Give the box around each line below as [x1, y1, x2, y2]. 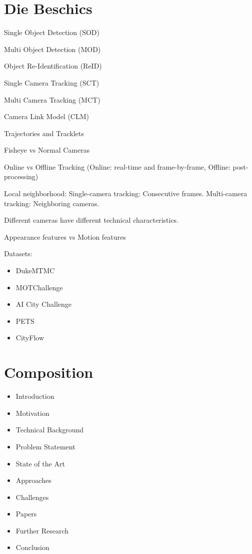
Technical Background [15, 424, 83, 435]
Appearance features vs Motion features [4, 231, 126, 242]
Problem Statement [15, 441, 75, 451]
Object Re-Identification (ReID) [4, 61, 102, 71]
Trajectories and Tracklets [4, 128, 84, 138]
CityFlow [15, 332, 44, 343]
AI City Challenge [15, 299, 72, 309]
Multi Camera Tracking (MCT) [4, 94, 100, 105]
